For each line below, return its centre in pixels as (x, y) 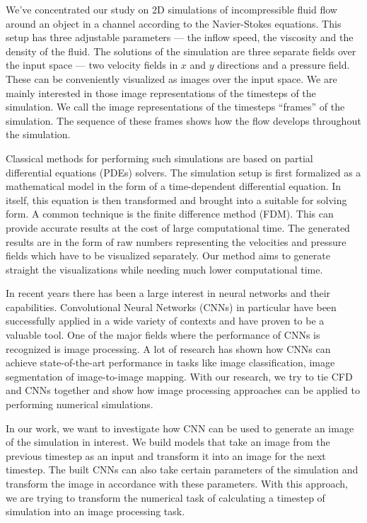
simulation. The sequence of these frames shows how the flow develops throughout (183, 120)
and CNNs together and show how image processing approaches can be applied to (183, 390)
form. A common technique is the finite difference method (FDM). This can (170, 214)
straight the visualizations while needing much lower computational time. (164, 269)
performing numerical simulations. (80, 404)
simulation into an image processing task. (95, 511)
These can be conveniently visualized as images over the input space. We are (171, 78)
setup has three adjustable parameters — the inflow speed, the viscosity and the (180, 37)
